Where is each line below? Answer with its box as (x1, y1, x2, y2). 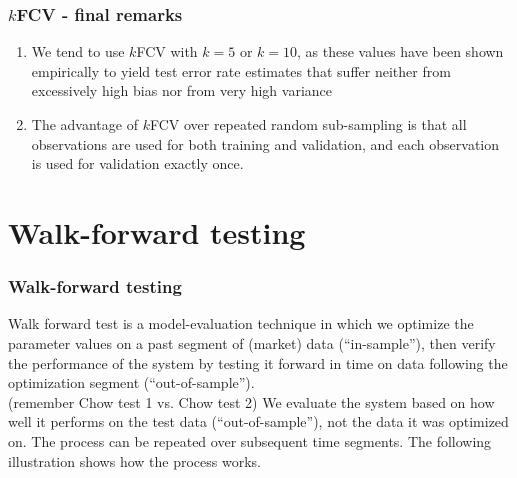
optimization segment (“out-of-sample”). (8, 372, 255, 393)
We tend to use (31, 41, 125, 62)
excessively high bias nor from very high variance (31, 80, 333, 101)
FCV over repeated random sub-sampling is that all (149, 114, 467, 134)
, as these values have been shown (297, 41, 504, 62)
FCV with (136, 41, 198, 62)
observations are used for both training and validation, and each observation (31, 133, 500, 154)
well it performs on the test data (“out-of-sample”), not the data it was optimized (8, 411, 509, 432)
